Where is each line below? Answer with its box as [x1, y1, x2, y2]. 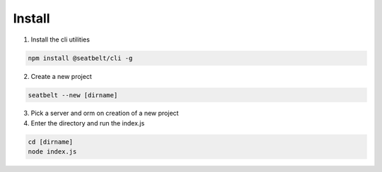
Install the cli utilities [30, 35, 90, 44]
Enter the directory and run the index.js [30, 118, 145, 127]
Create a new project [30, 72, 92, 80]
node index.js [28, 148, 77, 156]
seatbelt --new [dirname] [28, 91, 118, 99]
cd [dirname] [28, 137, 74, 146]
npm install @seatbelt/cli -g [28, 54, 133, 62]
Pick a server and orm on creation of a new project [30, 109, 179, 118]
